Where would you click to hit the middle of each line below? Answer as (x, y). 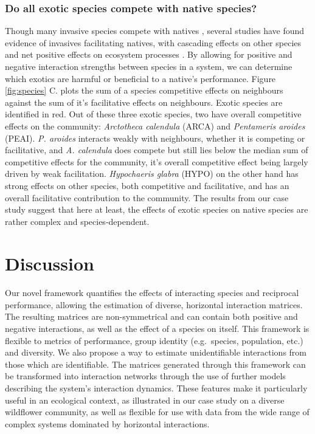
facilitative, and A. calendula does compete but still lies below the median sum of (157, 150)
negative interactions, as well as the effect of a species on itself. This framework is (157, 329)
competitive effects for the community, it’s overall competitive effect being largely (157, 161)
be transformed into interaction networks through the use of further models (145, 376)
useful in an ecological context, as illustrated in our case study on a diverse (145, 400)
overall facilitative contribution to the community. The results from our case (147, 197)
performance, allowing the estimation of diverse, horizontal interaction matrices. (154, 304)
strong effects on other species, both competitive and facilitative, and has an (147, 185)
